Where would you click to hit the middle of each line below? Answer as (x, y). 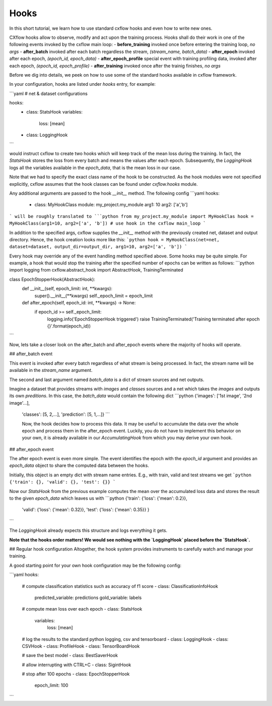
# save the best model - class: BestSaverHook (70, 656)
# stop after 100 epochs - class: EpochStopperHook (76, 674)
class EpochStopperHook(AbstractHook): (52, 279)
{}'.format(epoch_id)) (69, 326)
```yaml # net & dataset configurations (48, 93)
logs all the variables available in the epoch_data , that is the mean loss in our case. (95, 168)
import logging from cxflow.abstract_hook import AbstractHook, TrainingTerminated (96, 270)
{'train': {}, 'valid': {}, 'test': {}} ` (62, 482)
